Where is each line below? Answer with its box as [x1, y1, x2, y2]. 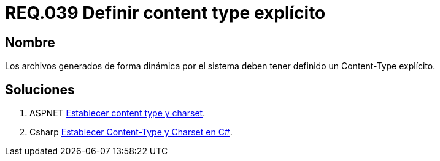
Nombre [5, 34, 55, 50]
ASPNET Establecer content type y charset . [29, 108, 206, 119]
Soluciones [5, 81, 75, 97]
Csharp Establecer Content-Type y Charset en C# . [29, 127, 233, 138]
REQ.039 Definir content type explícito [5, 2, 326, 23]
